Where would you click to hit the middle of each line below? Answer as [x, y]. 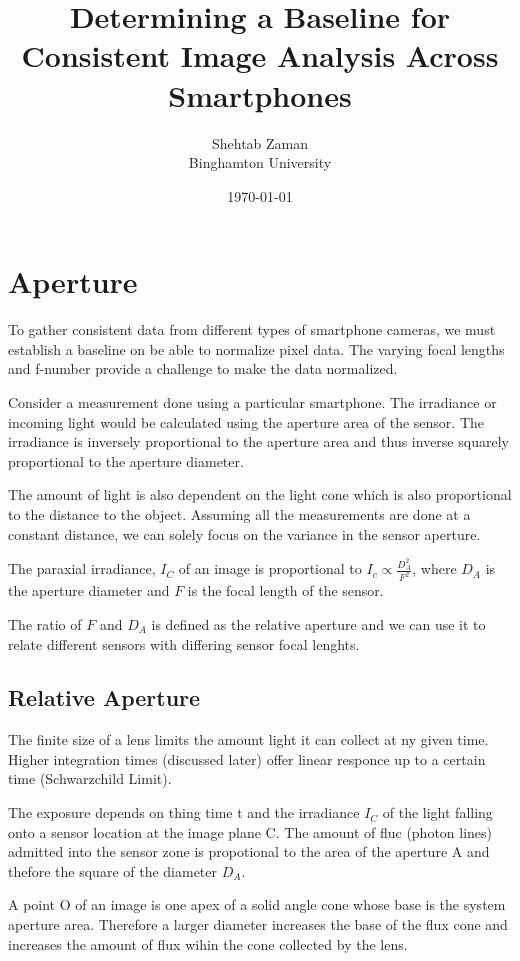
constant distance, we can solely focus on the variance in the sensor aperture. [244, 533]
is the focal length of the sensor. [285, 590]
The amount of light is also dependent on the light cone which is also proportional [260, 494]
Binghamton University [260, 162]
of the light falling [437, 812]
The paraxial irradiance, [82, 568]
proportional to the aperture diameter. [126, 460]
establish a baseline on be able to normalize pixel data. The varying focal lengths [256, 348]
